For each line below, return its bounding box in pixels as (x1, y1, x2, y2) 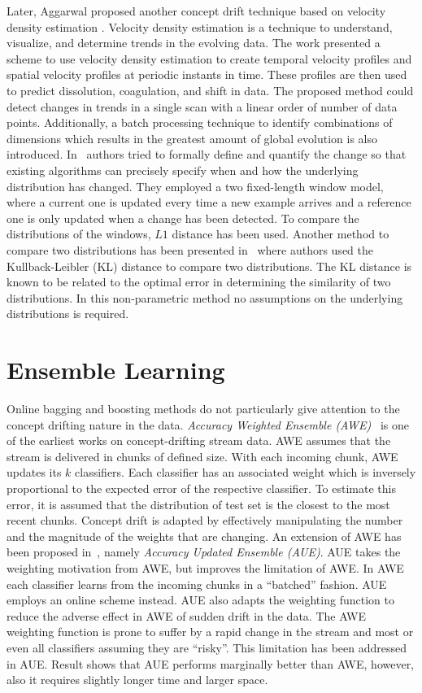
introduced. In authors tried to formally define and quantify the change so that (7, 146, 407, 163)
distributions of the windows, (7, 225, 151, 242)
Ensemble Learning (7, 353, 225, 386)
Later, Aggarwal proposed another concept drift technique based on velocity (7, 2, 386, 19)
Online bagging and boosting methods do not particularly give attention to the (7, 400, 400, 416)
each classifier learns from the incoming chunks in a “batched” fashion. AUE (7, 575, 387, 592)
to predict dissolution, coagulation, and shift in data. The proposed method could (7, 81, 414, 98)
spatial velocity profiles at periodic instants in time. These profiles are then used (7, 66, 407, 83)
